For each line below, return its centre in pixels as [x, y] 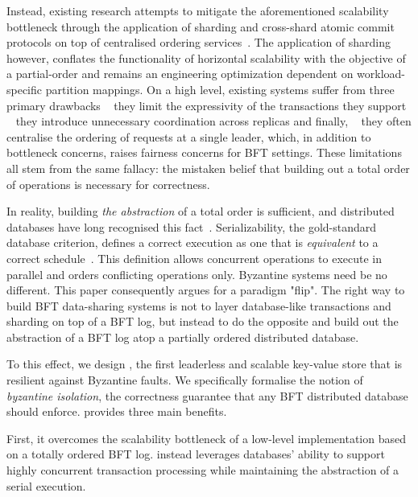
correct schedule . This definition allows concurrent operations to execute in [194, 258]
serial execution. [46, 485]
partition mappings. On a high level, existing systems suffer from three [220, 89]
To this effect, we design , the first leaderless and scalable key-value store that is [205, 364]
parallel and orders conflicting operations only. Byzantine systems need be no [197, 274]
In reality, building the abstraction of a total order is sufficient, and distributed [201, 211]
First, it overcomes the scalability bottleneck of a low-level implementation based [206, 438]
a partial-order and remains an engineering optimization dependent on [180, 74]
